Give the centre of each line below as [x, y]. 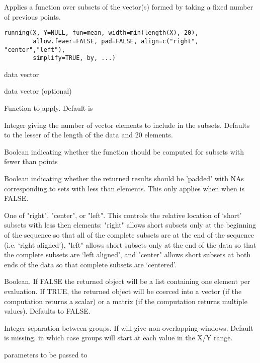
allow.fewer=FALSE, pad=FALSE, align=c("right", [116, 41]
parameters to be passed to [46, 354]
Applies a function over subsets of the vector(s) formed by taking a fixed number [129, 7]
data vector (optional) [38, 91]
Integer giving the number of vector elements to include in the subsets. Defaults [127, 125]
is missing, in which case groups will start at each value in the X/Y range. [118, 338]
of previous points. [32, 16]
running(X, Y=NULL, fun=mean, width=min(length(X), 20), [101, 33]
